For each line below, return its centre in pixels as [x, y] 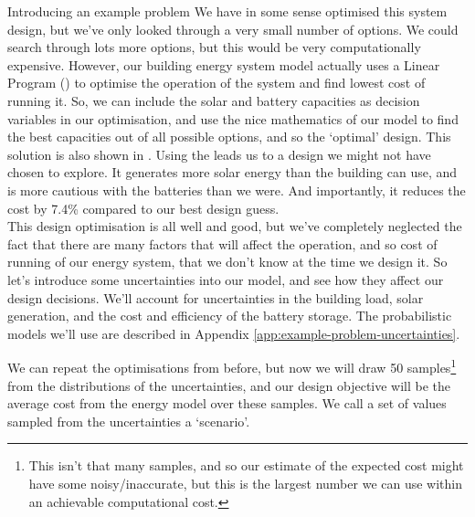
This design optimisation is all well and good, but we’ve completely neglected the [235, 226]
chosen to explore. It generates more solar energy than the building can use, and [232, 172]
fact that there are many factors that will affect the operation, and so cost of [222, 243]
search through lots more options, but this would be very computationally [214, 47]
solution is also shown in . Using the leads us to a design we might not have [219, 154]
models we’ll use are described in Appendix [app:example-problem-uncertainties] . [234, 333]
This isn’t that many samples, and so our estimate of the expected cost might [246, 465]
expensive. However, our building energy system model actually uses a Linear [224, 64]
